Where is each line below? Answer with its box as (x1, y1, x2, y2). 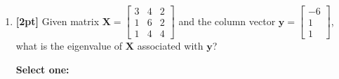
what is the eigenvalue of (15, 38, 123, 53)
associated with (137, 38, 204, 53)
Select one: (15, 62, 69, 76)
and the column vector (178, 13, 276, 28)
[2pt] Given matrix (15, 13, 100, 28)
